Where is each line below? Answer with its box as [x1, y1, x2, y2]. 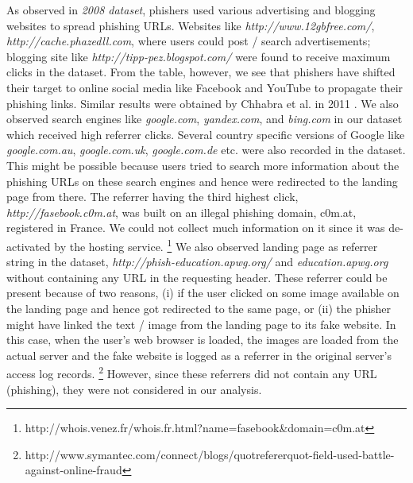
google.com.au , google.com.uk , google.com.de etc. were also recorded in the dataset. [6, 141, 406, 158]
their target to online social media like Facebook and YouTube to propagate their [6, 79, 403, 95]
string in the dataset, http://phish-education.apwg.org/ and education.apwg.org [6, 253, 388, 270]
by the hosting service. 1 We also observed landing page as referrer [54, 235, 378, 254]
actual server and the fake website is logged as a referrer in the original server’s [6, 346, 392, 363]
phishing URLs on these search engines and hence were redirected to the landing [6, 172, 398, 189]
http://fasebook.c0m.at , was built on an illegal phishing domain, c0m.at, [6, 203, 357, 220]
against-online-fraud [25, 462, 122, 478]
